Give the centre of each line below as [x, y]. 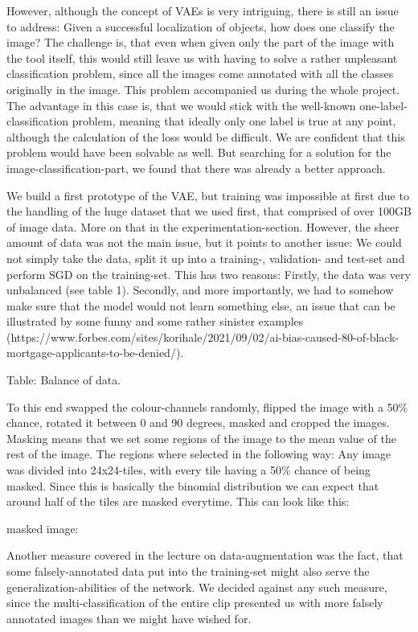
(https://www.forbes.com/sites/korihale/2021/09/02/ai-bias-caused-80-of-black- [203, 337]
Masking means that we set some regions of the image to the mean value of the [201, 438]
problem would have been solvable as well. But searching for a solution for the [199, 152]
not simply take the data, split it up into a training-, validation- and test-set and [206, 258]
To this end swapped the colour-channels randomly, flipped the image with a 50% [207, 406]
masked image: [43, 528]
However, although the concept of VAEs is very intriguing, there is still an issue [203, 10]
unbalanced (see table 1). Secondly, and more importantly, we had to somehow [200, 290]
